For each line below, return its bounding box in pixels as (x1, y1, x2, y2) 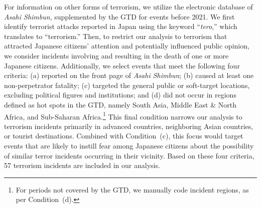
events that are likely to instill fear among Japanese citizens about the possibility (4, 140, 254, 150)
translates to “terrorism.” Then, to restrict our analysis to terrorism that (4, 30, 227, 41)
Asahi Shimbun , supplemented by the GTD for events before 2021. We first (4, 11, 235, 21)
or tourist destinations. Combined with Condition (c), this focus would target (4, 130, 243, 141)
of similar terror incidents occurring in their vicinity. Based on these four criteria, (4, 150, 254, 160)
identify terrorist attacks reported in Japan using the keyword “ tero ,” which (4, 21, 237, 31)
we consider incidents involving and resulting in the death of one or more (4, 50, 229, 60)
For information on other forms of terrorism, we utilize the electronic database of (4, 1, 253, 11)
